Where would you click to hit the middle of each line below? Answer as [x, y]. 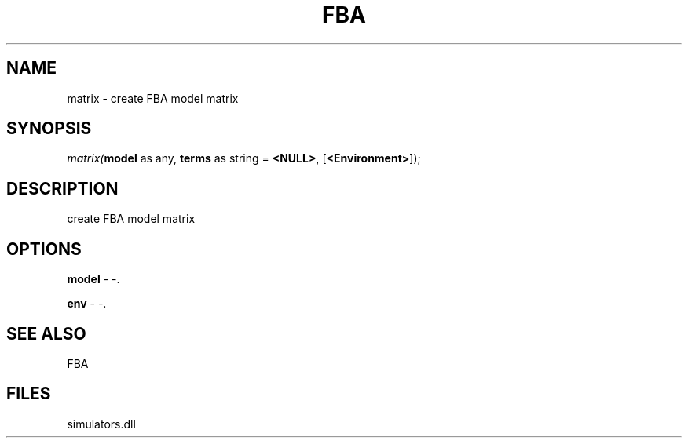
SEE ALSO [46, 333]
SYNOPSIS [49, 129]
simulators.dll [101, 424]
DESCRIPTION [62, 188]
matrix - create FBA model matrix [153, 98]
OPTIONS [44, 249]
